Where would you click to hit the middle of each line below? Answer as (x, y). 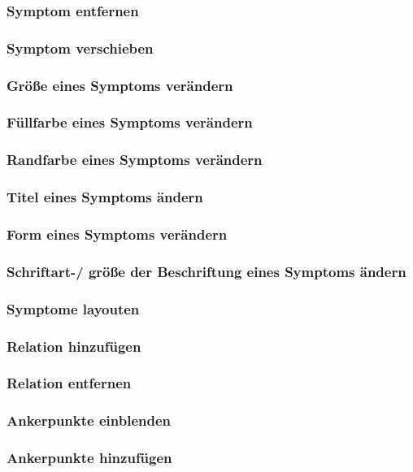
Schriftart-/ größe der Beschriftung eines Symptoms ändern (206, 271)
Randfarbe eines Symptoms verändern (135, 160)
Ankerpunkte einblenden (89, 420)
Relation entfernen (69, 383)
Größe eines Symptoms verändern (120, 85)
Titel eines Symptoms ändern (105, 197)
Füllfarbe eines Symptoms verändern (130, 122)
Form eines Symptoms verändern (117, 234)
